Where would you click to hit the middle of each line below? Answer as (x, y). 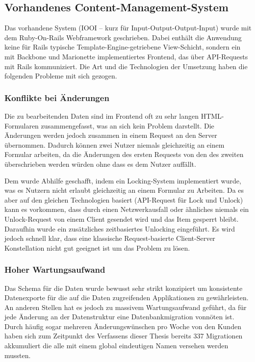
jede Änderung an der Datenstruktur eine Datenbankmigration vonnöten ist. (119, 317)
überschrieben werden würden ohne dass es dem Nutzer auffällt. (100, 164)
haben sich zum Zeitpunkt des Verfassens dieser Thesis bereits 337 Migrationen (124, 336)
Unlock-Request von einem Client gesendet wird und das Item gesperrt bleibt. (122, 219)
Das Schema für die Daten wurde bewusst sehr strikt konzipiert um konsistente (124, 288)
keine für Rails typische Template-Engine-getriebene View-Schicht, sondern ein (123, 47)
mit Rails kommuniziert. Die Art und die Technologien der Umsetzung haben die (126, 66)
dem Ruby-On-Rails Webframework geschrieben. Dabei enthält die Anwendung (123, 37)
